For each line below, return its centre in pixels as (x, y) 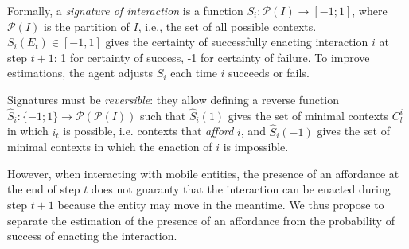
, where (370, 10)
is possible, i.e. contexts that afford (148, 131)
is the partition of (86, 26)
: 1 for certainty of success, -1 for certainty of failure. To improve (212, 57)
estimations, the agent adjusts (80, 73)
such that (163, 115)
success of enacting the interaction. (92, 236)
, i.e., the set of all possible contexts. (227, 26)
